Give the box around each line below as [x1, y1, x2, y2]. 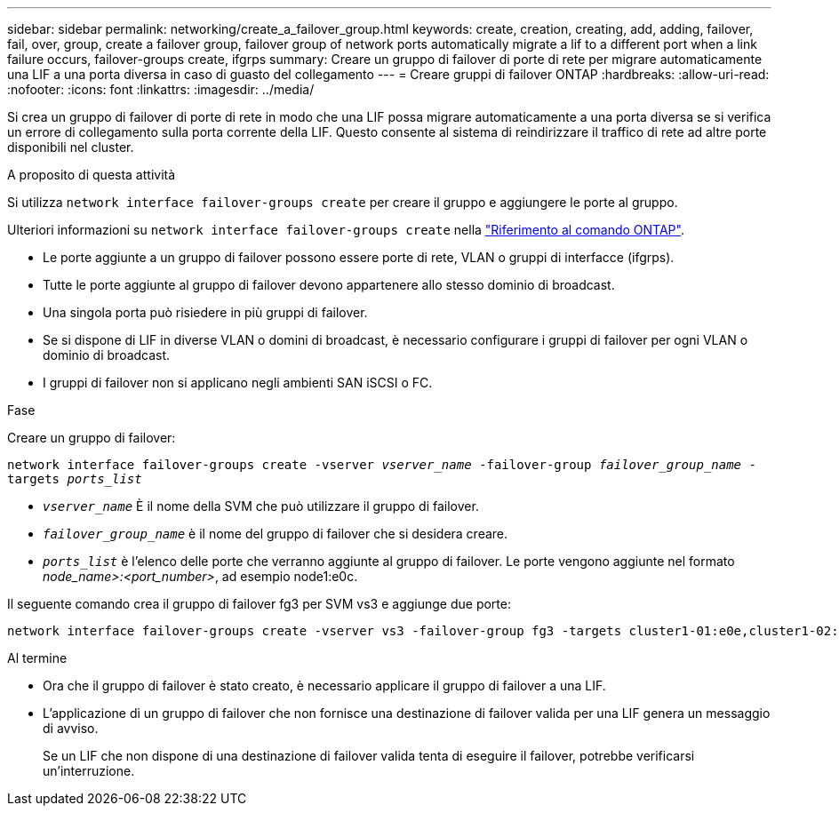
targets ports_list [7, 472, 142, 486]
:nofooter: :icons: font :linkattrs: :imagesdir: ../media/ [7, 82, 315, 97]
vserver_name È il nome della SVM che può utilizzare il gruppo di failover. [43, 498, 479, 514]
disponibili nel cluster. [7, 139, 134, 155]
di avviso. [43, 721, 99, 736]
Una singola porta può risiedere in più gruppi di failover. [43, 305, 368, 320]
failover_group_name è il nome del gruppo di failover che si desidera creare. [43, 526, 508, 541]
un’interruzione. [43, 763, 135, 778]
